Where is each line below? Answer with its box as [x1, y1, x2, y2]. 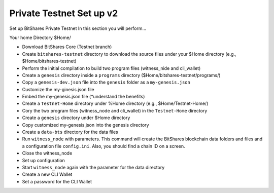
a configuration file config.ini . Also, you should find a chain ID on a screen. [22, 143, 185, 149]
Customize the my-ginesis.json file [22, 86, 94, 92]
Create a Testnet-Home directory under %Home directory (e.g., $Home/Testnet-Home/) [22, 100, 209, 106]
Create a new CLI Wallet [22, 171, 73, 177]
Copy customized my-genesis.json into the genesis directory [22, 122, 149, 128]
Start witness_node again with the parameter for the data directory [22, 164, 165, 170]
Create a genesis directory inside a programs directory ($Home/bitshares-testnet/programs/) [22, 72, 221, 78]
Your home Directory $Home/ [9, 34, 71, 41]
